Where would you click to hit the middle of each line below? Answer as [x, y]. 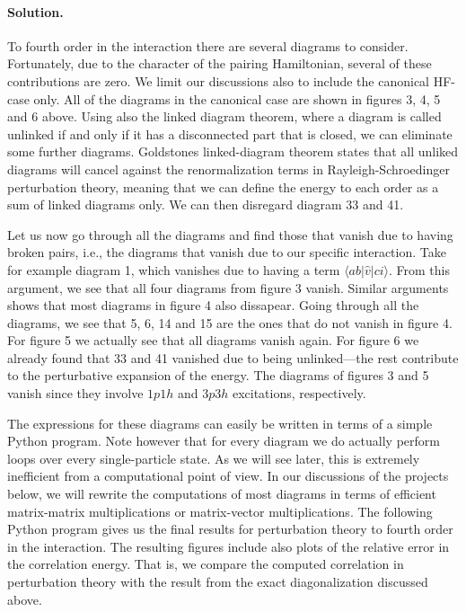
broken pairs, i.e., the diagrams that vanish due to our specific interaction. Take [227, 252]
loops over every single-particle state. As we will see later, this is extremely [214, 458]
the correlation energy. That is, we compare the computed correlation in [206, 564]
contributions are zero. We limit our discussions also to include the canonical [219, 80]
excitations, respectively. [299, 393]
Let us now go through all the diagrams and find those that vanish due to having [230, 234]
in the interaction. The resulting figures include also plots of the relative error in [229, 546]
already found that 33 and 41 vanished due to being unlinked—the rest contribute [233, 357]
